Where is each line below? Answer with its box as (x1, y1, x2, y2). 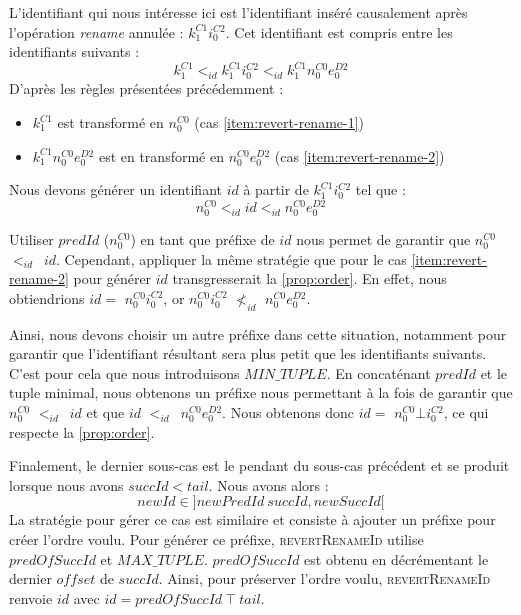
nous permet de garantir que (296, 229, 471, 250)
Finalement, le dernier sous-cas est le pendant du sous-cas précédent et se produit (9, 455, 510, 476)
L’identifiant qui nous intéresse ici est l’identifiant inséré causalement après (9, 2, 468, 22)
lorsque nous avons (9, 474, 124, 495)
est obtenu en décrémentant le (304, 548, 489, 569)
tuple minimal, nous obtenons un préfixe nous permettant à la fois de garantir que (9, 382, 513, 403)
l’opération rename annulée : (9, 21, 184, 42)
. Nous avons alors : (208, 474, 329, 495)
